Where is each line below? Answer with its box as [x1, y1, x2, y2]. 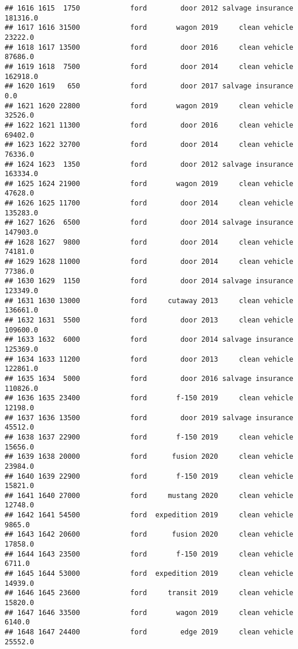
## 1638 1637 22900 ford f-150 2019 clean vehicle [5, 432, 293, 441]
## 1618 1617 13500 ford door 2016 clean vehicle [5, 43, 293, 51]
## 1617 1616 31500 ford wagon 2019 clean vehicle [5, 23, 293, 32]
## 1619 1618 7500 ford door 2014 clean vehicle [5, 62, 293, 71]
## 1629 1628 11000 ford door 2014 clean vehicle [5, 257, 293, 266]
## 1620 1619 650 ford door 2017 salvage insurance [5, 82, 293, 91]
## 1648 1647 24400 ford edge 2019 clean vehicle [5, 628, 293, 636]
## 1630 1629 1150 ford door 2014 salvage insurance [5, 277, 293, 286]
